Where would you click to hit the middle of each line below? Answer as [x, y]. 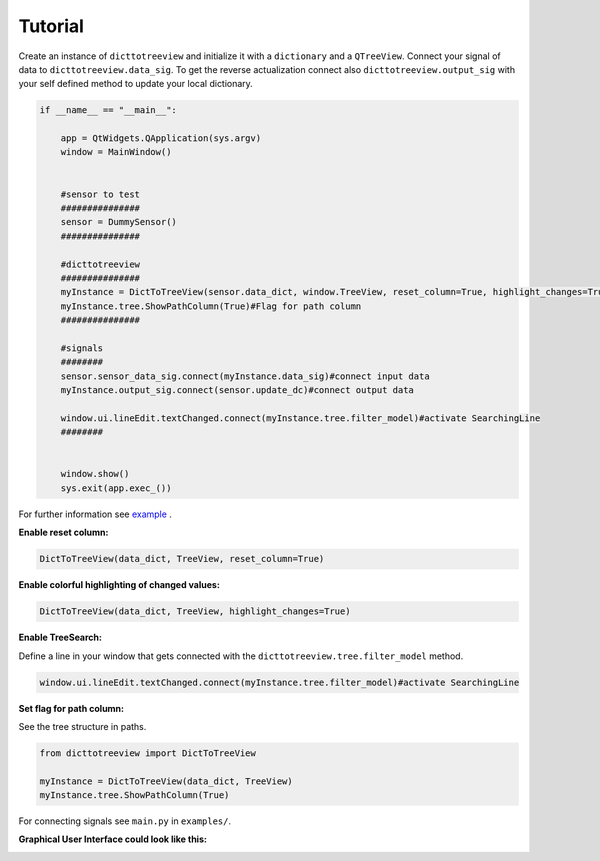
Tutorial [51, 26]
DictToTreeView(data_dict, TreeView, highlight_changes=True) [195, 611]
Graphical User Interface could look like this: [112, 839]
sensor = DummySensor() [118, 222]
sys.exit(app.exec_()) [116, 488]
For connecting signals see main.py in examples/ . [125, 821]
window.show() [95, 474]
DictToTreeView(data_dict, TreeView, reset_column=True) [182, 559]
